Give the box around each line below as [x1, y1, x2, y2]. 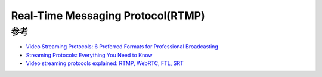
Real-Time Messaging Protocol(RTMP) [11, 9, 205, 22]
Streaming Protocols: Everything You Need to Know [26, 51, 153, 58]
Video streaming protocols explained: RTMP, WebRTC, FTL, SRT [26, 60, 184, 67]
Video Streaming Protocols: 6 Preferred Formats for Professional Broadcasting [26, 43, 219, 50]
